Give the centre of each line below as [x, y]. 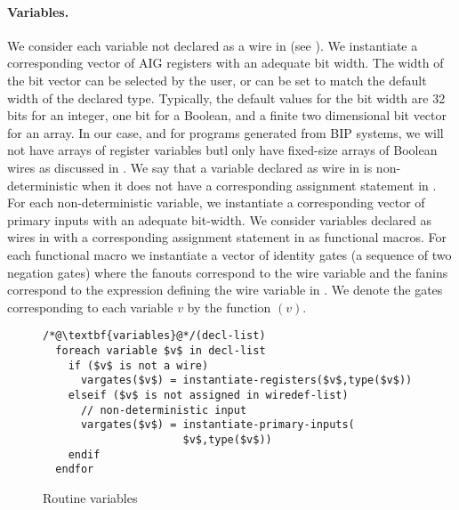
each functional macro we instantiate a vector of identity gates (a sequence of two [229, 254]
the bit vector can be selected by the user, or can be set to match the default [217, 80]
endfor [75, 470]
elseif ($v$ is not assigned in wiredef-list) [208, 395]
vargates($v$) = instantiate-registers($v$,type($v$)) [246, 380]
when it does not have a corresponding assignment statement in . [259, 185]
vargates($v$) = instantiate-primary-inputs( [217, 425]
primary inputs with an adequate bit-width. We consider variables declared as [219, 219]
